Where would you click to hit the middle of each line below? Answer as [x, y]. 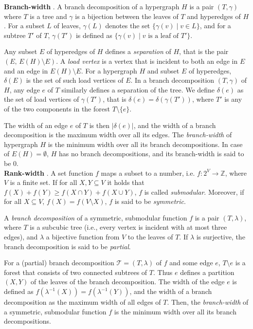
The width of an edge [36, 125]
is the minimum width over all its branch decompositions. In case [145, 144]
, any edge [25, 89]
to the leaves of [150, 237]
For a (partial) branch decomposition [59, 263]
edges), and [21, 237]
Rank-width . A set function [49, 173]
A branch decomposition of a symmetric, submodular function [96, 217]
